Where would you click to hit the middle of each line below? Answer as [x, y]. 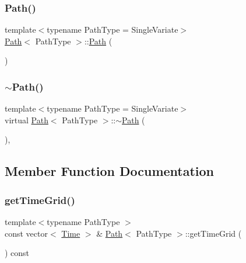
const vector [26, 233]
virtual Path [27, 120]
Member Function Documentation [110, 171]
